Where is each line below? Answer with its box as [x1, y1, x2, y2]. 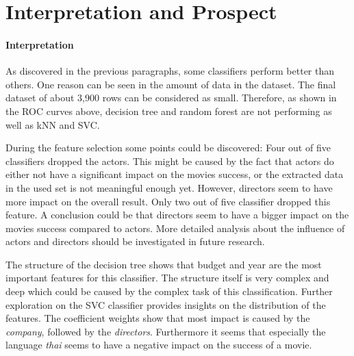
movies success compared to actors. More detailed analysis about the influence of [5, 220, 345, 235]
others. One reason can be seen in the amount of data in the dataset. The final [5, 77, 336, 91]
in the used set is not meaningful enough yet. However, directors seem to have [5, 180, 333, 194]
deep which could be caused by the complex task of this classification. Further [5, 284, 333, 298]
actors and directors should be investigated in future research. [5, 234, 265, 249]
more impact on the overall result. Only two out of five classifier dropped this [5, 194, 331, 208]
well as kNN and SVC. [5, 117, 100, 131]
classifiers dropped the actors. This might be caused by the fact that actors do [5, 153, 334, 168]
